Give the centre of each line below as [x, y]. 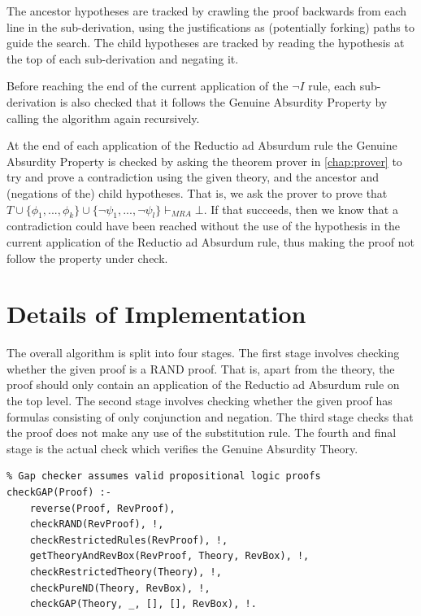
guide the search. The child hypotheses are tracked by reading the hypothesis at [206, 43]
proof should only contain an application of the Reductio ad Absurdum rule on [203, 384]
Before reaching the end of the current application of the [148, 86]
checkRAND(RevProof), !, [97, 524]
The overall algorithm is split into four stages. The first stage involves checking [203, 353]
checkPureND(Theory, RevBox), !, [120, 588]
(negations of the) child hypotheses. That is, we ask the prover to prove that [197, 192]
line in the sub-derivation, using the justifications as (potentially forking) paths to [210, 26]
